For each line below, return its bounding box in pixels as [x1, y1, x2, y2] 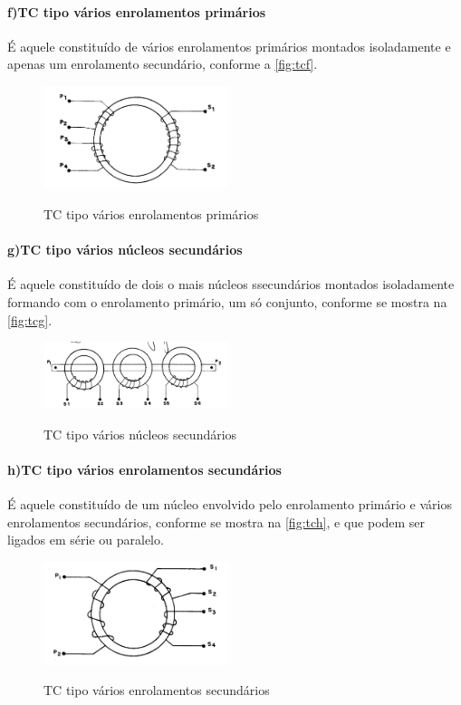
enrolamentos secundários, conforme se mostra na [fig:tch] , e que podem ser [7, 512, 426, 531]
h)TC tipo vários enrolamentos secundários [7, 459, 282, 478]
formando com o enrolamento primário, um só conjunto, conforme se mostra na [7, 293, 447, 312]
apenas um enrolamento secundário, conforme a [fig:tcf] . [7, 54, 318, 73]
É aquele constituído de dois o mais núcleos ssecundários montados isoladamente [7, 275, 455, 294]
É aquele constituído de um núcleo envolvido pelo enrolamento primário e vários [7, 494, 452, 513]
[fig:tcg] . [7, 310, 53, 329]
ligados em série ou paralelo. [7, 530, 164, 549]
